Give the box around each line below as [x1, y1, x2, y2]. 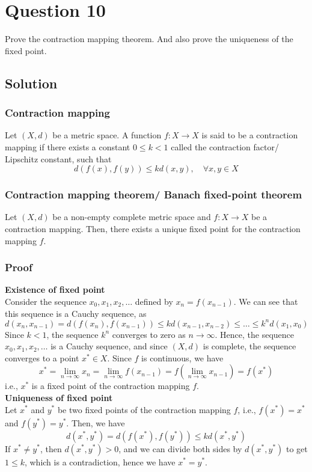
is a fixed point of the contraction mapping [31, 379, 190, 392]
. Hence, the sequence [215, 328, 295, 340]
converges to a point [5, 351, 79, 364]
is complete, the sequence [203, 340, 296, 352]
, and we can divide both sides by [118, 442, 242, 455]
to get [286, 442, 308, 455]
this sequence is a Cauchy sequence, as [5, 307, 147, 319]
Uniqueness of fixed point [5, 391, 113, 403]
